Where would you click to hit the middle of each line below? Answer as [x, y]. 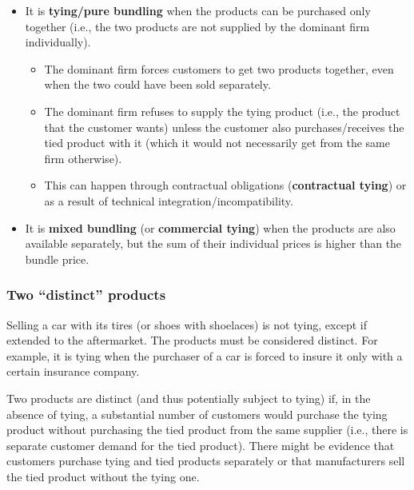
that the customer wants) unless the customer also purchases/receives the [224, 127]
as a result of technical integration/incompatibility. [169, 200]
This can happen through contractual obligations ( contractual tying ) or [225, 185]
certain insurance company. [73, 371]
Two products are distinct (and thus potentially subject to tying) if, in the [189, 398]
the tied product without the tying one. [103, 476]
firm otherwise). [83, 158]
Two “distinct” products [86, 295]
